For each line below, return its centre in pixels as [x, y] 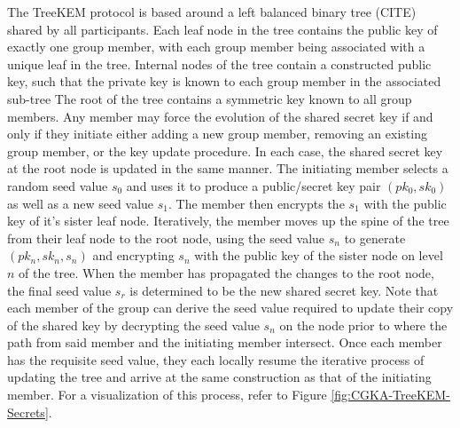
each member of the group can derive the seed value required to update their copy [230, 308]
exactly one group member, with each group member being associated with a [216, 47]
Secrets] [28, 412]
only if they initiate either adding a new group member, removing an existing [217, 134]
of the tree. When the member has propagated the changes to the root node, [226, 272]
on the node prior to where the [363, 325]
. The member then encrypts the [257, 203]
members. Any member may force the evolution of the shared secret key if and [220, 116]
